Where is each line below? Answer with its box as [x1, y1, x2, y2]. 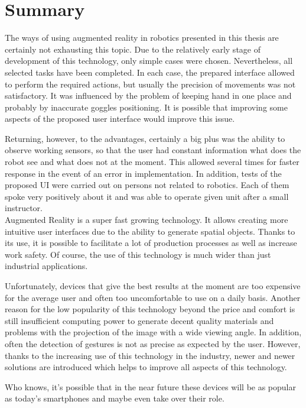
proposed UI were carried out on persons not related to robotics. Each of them [5, 179, 289, 191]
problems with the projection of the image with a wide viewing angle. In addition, [5, 326, 302, 338]
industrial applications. [5, 260, 88, 272]
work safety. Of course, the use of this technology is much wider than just [5, 248, 271, 260]
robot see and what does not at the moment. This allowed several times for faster [5, 156, 300, 168]
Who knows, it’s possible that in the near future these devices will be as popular [5, 380, 296, 393]
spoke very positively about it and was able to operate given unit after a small [5, 190, 289, 202]
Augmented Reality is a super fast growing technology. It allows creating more [5, 213, 288, 226]
